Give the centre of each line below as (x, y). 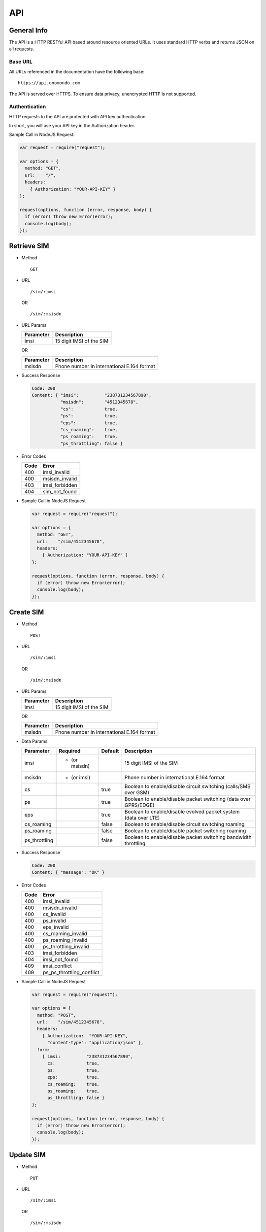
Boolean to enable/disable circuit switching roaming (184, 824)
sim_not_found (60, 492)
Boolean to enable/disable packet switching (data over (187, 799)
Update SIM (28, 1155)
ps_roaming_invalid (65, 940)
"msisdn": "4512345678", (100, 402)
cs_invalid (54, 914)
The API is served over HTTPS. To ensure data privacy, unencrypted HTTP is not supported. (103, 94)
